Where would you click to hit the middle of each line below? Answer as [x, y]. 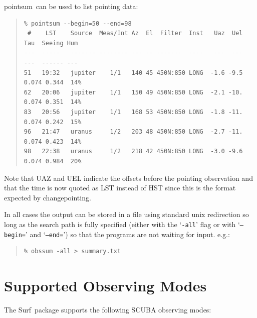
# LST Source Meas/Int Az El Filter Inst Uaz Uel [135, 33]
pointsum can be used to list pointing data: [71, 6]
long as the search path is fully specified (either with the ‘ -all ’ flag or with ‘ [122, 224]
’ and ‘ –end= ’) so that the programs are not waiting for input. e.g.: [127, 234]
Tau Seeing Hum [51, 43]
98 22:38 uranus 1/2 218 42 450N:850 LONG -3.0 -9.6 [133, 151]
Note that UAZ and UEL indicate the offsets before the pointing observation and [128, 178]
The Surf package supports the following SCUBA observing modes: [108, 309]
